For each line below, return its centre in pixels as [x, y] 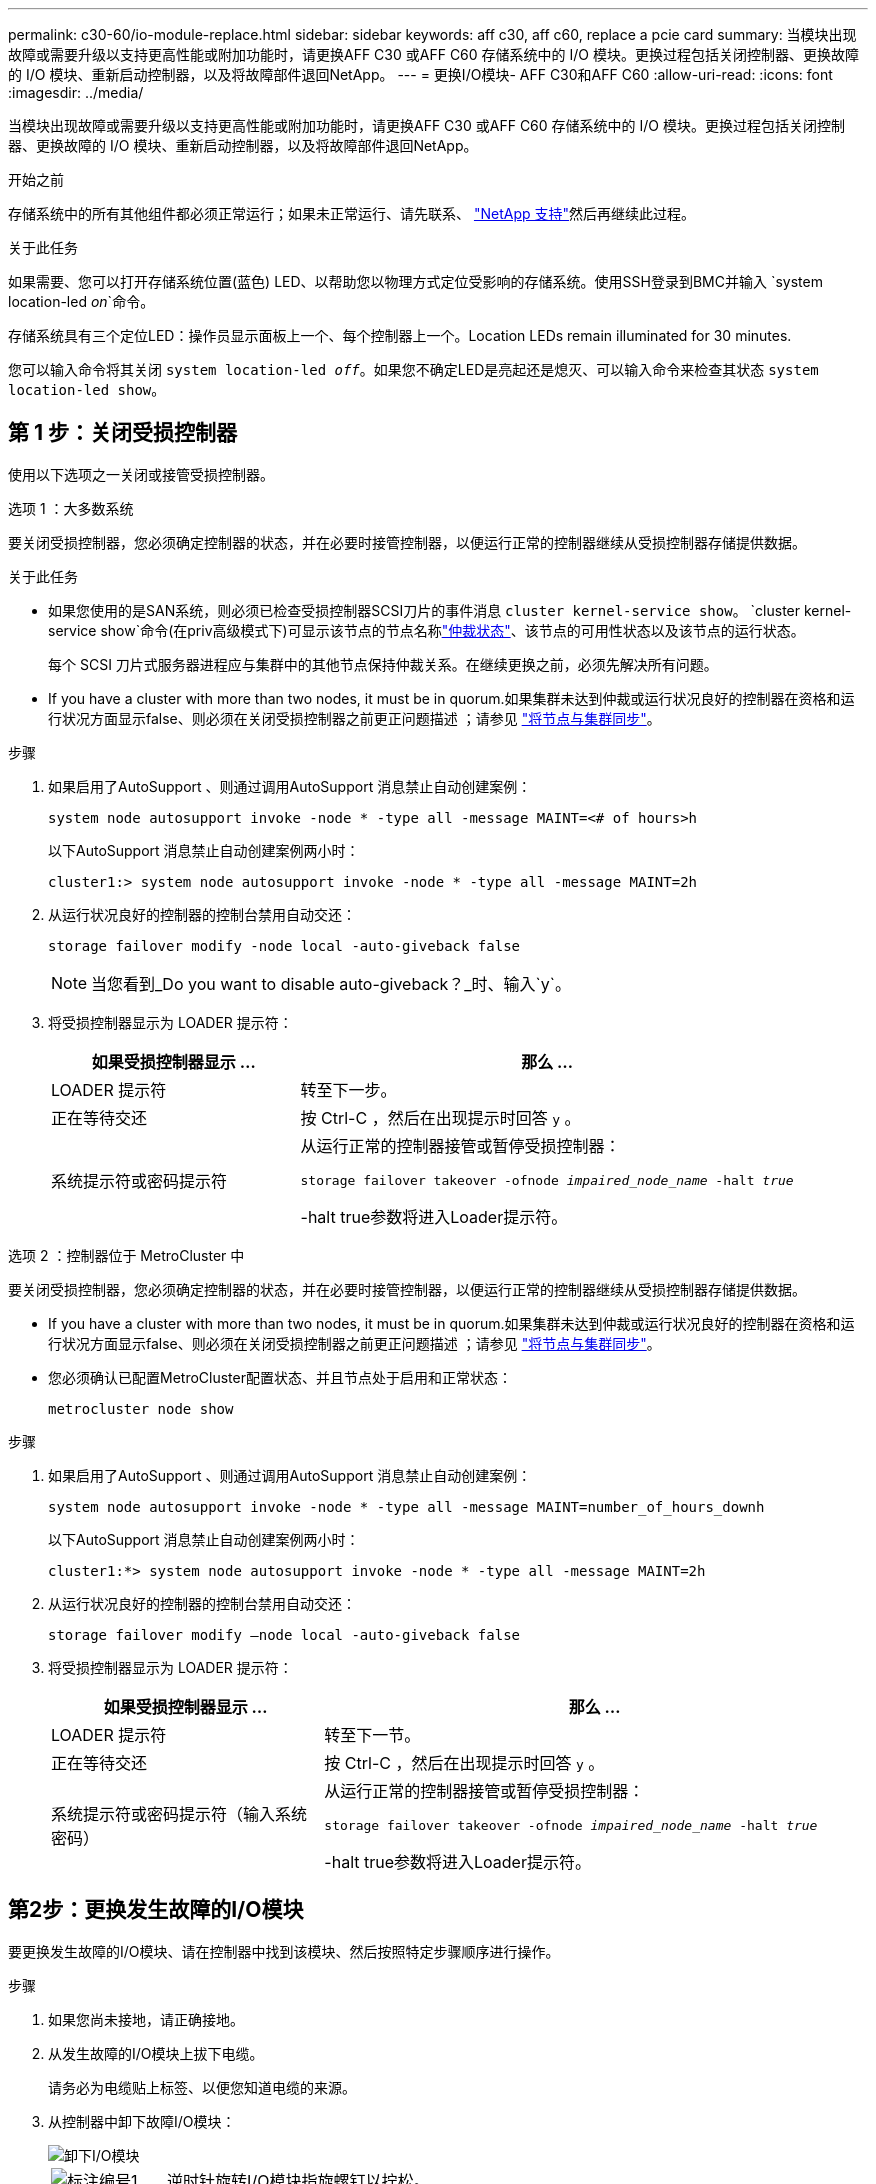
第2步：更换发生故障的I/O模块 [156, 1910]
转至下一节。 [372, 1734]
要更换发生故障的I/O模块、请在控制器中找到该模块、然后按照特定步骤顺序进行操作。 [284, 1951]
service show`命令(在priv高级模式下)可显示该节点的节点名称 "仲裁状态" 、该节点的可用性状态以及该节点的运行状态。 [426, 630]
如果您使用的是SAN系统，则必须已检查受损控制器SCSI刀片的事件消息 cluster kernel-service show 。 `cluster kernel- [450, 610]
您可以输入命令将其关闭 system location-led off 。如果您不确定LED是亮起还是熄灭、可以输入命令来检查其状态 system [413, 369]
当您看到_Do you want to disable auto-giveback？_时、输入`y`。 [331, 983]
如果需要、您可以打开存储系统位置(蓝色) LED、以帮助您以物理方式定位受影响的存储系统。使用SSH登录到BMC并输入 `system [415, 281]
